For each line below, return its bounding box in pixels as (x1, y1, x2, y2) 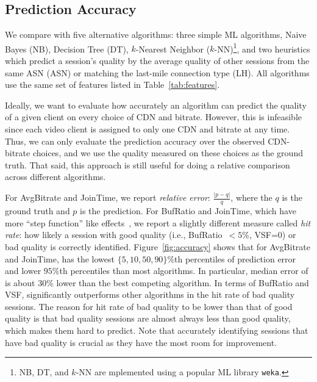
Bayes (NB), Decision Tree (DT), (5, 42, 129, 55)
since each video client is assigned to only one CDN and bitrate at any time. (5, 123, 290, 135)
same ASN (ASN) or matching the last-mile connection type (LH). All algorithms (5, 66, 310, 79)
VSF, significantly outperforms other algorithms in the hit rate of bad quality (5, 288, 295, 301)
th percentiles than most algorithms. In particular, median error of (59, 264, 308, 277)
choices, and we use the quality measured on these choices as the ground (32, 146, 303, 159)
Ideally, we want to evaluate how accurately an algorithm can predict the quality (5, 98, 307, 111)
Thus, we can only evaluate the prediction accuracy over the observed (5, 134, 265, 147)
